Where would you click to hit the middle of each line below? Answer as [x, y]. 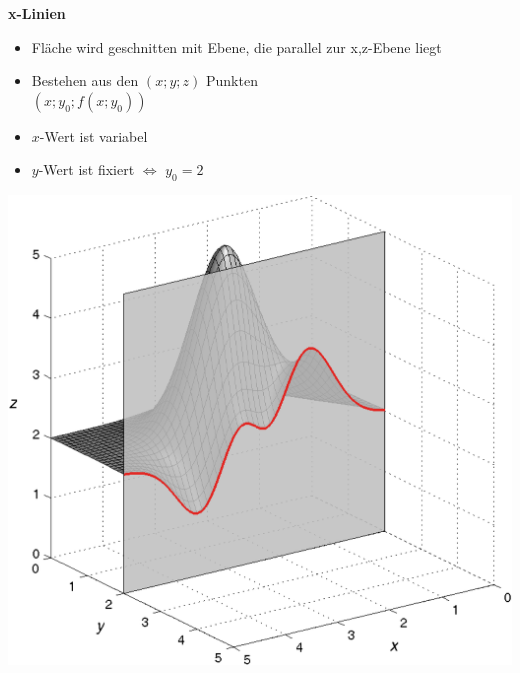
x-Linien [37, 13]
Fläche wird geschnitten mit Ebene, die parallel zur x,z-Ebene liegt [236, 46]
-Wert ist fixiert [86, 169]
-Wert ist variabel [93, 135]
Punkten [231, 80]
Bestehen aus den [85, 80]
